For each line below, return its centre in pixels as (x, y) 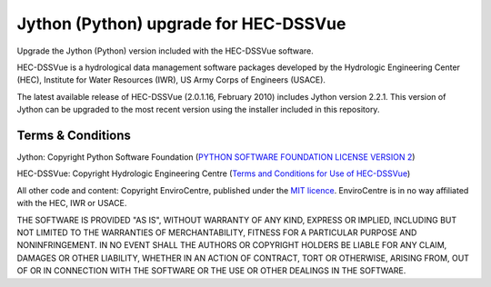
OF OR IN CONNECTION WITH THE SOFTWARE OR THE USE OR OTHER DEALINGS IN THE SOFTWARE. (211, 271)
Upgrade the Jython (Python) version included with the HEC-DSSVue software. (165, 51)
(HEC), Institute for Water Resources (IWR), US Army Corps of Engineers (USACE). (171, 80)
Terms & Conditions (74, 135)
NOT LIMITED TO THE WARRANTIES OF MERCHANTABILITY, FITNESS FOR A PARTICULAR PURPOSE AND (217, 233)
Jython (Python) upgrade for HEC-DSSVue (181, 24)
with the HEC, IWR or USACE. (72, 203)
